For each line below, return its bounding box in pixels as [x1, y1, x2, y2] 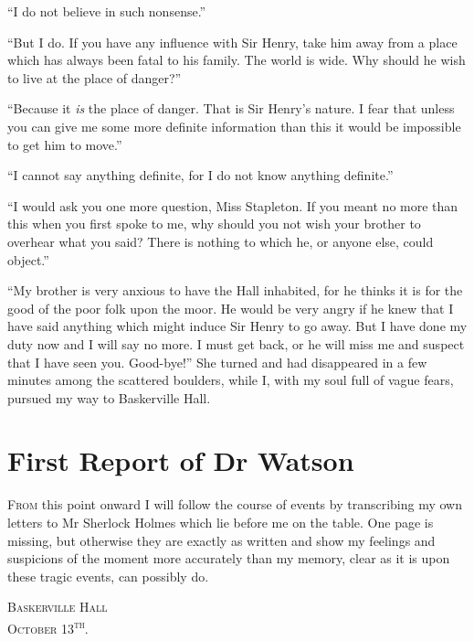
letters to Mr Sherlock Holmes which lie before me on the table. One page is [7, 513, 434, 531]
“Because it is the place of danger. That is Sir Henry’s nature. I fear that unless [7, 99, 455, 118]
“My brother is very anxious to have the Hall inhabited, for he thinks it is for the [7, 281, 463, 300]
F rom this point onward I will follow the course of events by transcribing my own [7, 495, 462, 514]
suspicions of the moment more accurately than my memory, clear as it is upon [7, 549, 450, 568]
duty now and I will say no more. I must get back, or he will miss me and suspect [7, 334, 465, 353]
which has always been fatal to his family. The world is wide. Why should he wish [7, 50, 466, 69]
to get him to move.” [7, 134, 122, 154]
